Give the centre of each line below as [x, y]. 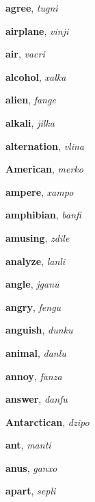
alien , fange [31, 100]
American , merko [44, 169]
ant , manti [28, 445]
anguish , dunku [39, 330]
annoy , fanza [34, 376]
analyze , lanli [36, 261]
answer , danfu [37, 399]
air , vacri [25, 54]
